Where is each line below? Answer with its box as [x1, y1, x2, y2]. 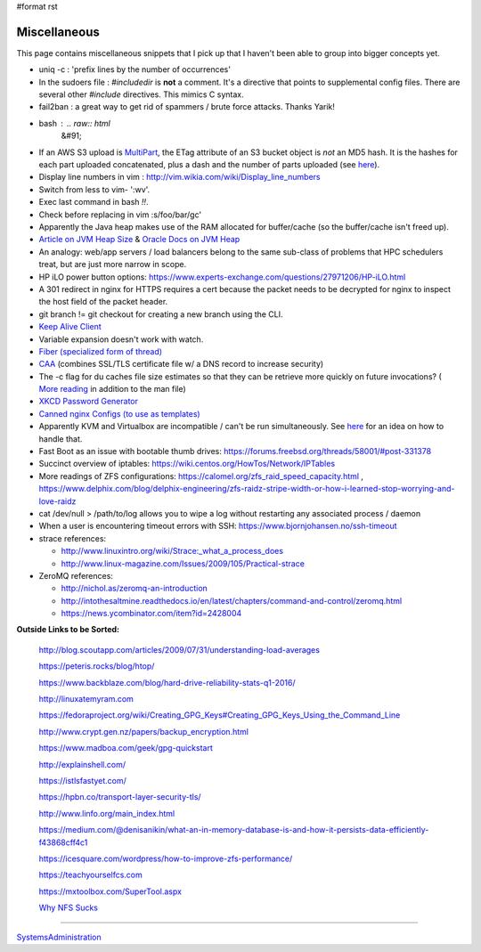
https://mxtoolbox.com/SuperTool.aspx [38, 886, 183, 897]
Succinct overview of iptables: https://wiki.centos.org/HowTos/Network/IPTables [38, 459, 336, 469]
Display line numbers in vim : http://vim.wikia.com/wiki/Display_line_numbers [38, 172, 321, 183]
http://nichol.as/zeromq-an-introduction [61, 583, 208, 594]
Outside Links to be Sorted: [16, 624, 120, 635]
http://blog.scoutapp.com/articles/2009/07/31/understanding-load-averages [38, 644, 321, 655]
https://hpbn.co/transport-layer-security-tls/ [38, 792, 201, 802]
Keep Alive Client [38, 321, 102, 332]
